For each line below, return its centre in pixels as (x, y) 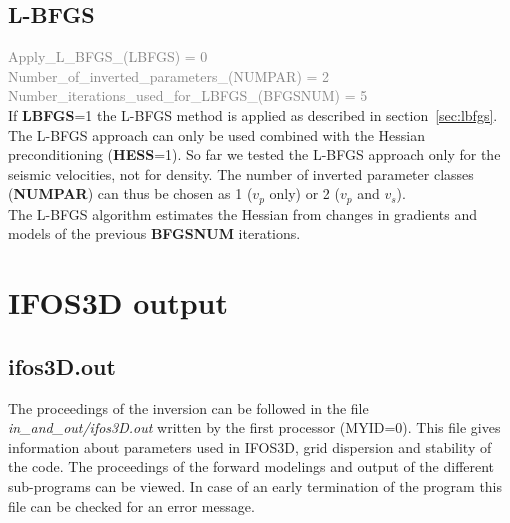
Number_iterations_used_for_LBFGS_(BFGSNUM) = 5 (188, 95)
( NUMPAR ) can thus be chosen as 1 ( (130, 193)
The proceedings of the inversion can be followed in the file (188, 407)
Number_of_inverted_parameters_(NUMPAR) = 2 (169, 75)
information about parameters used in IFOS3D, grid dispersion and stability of (250, 446)
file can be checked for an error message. (131, 505)
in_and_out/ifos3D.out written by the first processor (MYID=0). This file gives (254, 427)
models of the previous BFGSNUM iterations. (154, 233)
